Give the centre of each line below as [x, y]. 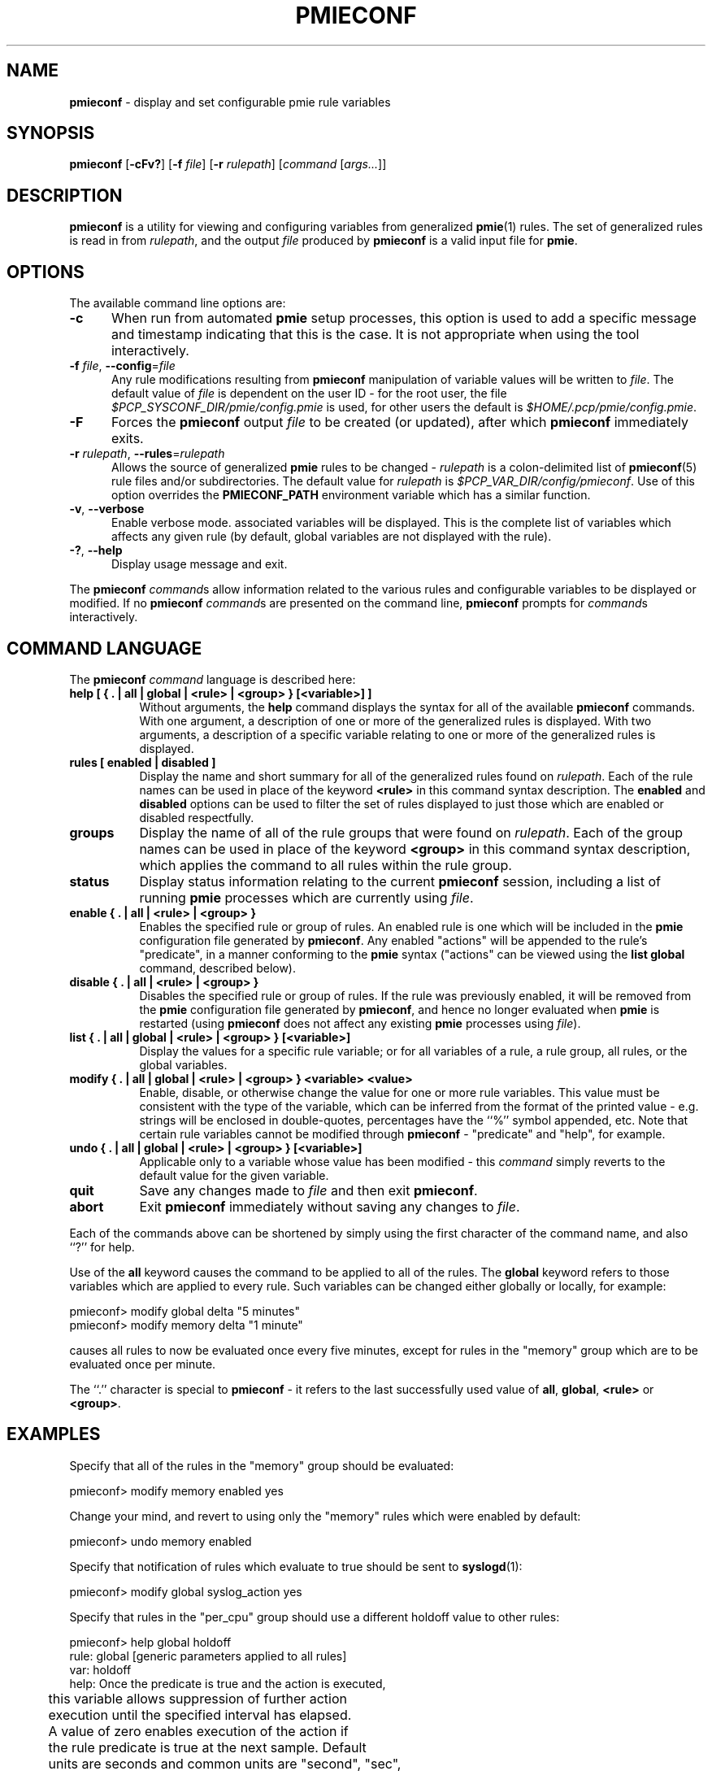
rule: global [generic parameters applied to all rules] [208, 1656]
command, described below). [218, 968]
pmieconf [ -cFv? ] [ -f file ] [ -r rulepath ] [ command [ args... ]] [228, 164]
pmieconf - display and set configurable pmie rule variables [230, 102]
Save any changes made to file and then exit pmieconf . [308, 1190]
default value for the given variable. [234, 1175]
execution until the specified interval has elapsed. [200, 1714]
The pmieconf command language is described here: [213, 679]
